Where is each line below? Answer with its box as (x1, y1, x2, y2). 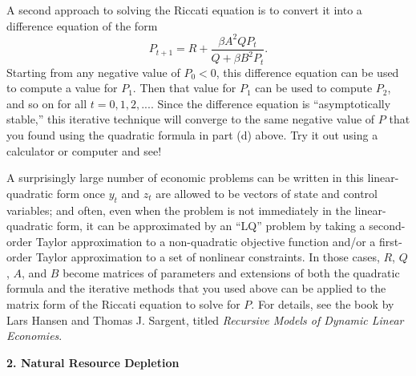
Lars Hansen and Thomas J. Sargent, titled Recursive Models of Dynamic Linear (6, 311, 404, 328)
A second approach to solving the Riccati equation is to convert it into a (6, 2, 362, 18)
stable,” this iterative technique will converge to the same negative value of (6, 111, 375, 127)
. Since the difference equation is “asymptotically (150, 95, 391, 111)
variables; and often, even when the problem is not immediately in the (6, 201, 351, 218)
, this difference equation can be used (216, 63, 399, 80)
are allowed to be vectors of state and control (155, 184, 378, 201)
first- (379, 232, 402, 249)
